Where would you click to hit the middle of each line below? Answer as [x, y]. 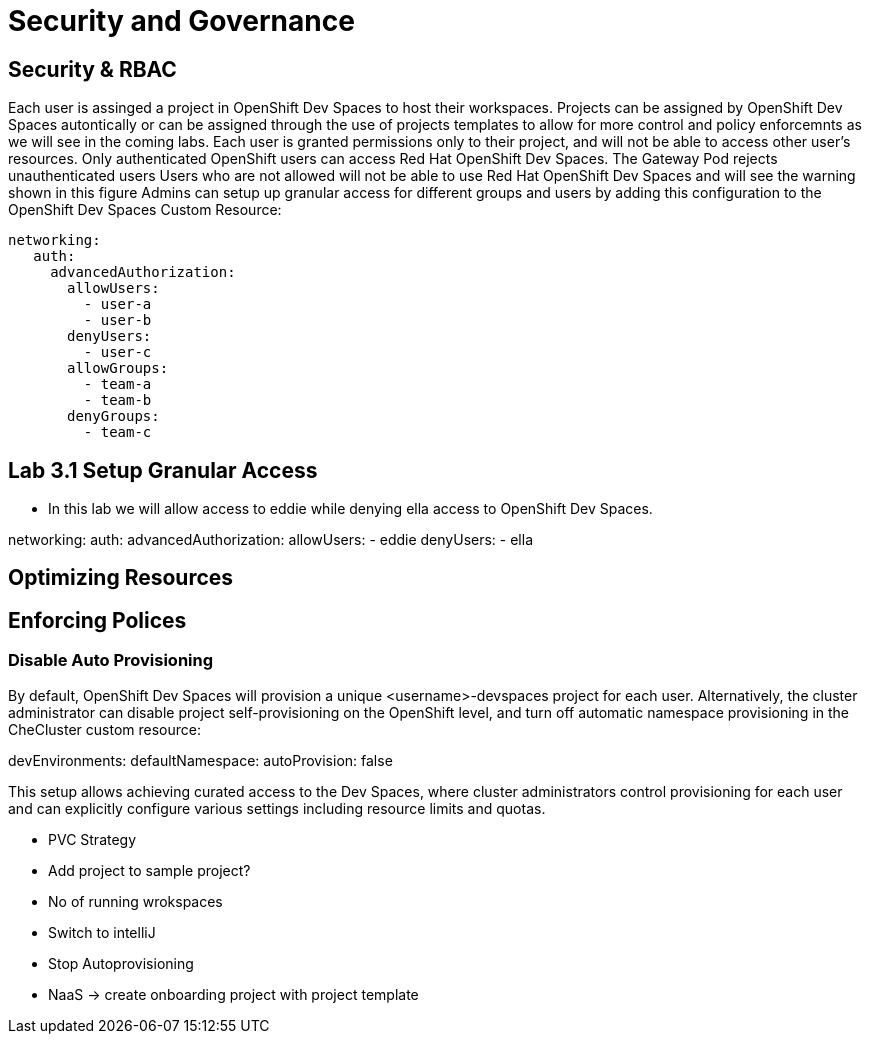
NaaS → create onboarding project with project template [233, 994]
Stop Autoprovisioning [121, 963]
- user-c [117, 352]
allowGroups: [118, 368]
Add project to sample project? [149, 870]
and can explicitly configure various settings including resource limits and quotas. [277, 808]
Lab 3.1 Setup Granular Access [163, 470]
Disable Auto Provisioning [111, 660]
